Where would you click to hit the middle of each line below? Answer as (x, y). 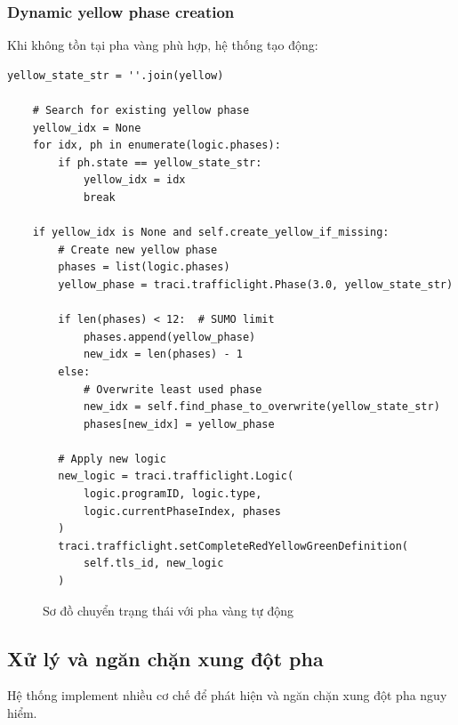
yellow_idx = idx (134, 180)
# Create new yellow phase (138, 250)
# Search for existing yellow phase (141, 110)
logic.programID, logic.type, (173, 494)
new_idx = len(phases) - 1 (163, 354)
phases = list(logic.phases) (144, 267)
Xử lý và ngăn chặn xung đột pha (165, 658)
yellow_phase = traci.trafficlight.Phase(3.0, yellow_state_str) (256, 284)
